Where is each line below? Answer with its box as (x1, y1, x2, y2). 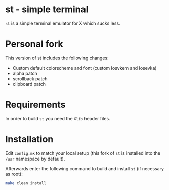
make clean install (5, 180, 47, 186)
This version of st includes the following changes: (5, 55, 109, 61)
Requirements (5, 99, 66, 110)
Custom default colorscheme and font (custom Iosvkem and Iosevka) (12, 65, 157, 71)
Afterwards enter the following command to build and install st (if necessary (5, 165, 164, 171)
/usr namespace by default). (5, 155, 65, 162)
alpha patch (12, 70, 37, 76)
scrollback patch (12, 75, 48, 82)
